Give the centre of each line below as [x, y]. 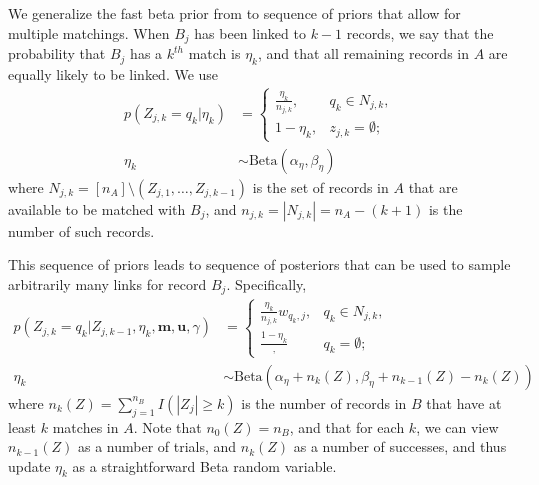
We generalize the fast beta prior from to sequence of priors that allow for [234, 13]
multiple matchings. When [89, 32]
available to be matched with [97, 208]
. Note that [167, 426]
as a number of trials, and [157, 446]
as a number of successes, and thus [400, 446]
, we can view [457, 426]
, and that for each [347, 426]
